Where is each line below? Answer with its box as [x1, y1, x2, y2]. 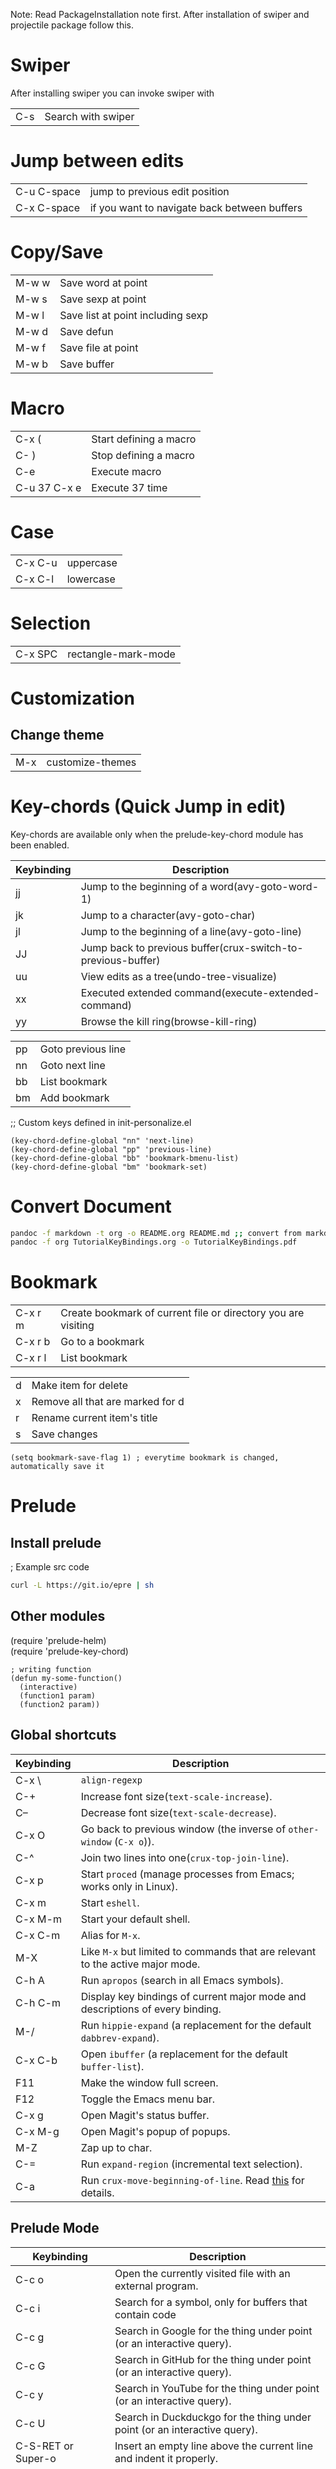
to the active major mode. [80, 1957, 201, 1971]
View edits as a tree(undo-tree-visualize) [80, 969, 278, 983]
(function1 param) [19, 1690, 97, 1701]
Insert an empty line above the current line [114, 2439, 313, 2453]
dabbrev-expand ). [80, 2030, 160, 2044]
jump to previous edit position [89, 184, 230, 198]
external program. [114, 2279, 199, 2293]
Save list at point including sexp [59, 308, 209, 322]
